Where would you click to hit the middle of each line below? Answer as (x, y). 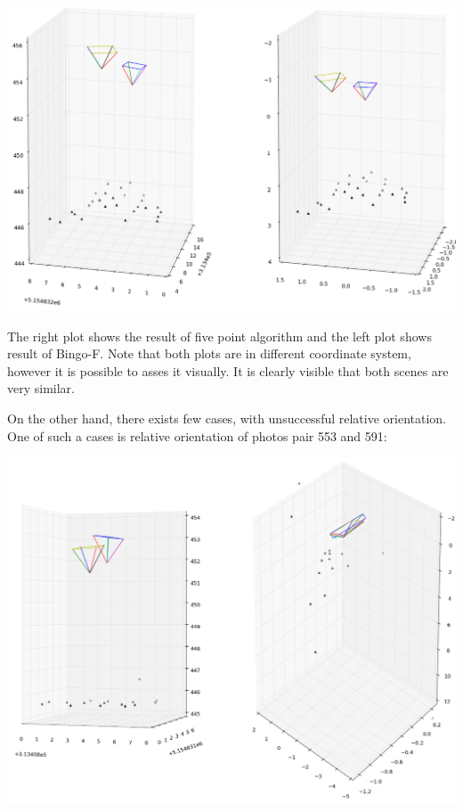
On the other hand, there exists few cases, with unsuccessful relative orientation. (227, 418)
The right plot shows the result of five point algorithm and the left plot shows (219, 336)
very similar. (41, 388)
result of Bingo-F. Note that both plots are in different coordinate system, (209, 353)
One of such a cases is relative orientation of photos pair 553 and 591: (197, 435)
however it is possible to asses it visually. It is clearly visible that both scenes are (228, 370)
